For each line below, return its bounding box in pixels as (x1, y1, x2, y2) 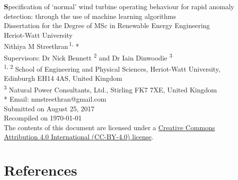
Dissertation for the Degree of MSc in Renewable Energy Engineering (4, 20, 210, 30)
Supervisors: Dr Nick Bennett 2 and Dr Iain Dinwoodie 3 (4, 51, 173, 62)
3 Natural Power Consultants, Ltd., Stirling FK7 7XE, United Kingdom (4, 83, 217, 94)
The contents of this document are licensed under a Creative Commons (4, 122, 215, 132)
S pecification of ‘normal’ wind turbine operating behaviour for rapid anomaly (4, 1, 235, 11)
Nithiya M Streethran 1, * (4, 40, 79, 51)
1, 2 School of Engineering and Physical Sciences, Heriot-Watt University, (4, 62, 221, 74)
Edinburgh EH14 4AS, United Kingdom (4, 73, 122, 83)
